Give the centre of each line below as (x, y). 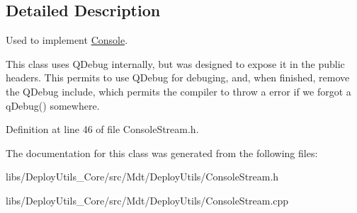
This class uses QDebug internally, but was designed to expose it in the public (175, 63)
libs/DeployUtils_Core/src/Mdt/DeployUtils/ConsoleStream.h (142, 177)
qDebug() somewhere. (53, 105)
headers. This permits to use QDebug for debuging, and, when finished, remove (178, 77)
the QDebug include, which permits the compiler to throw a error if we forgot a (178, 91)
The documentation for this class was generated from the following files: (162, 152)
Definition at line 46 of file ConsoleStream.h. (102, 129)
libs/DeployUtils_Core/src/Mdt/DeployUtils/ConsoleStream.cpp (147, 200)
